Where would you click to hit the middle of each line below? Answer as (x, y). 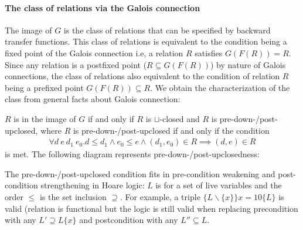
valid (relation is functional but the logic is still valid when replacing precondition (151, 208)
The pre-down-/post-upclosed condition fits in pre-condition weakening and (140, 173)
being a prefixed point (44, 87)
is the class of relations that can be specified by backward (167, 30)
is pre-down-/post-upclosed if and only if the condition (171, 130)
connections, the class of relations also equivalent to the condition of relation (142, 76)
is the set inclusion (73, 196)
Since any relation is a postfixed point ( (76, 64)
